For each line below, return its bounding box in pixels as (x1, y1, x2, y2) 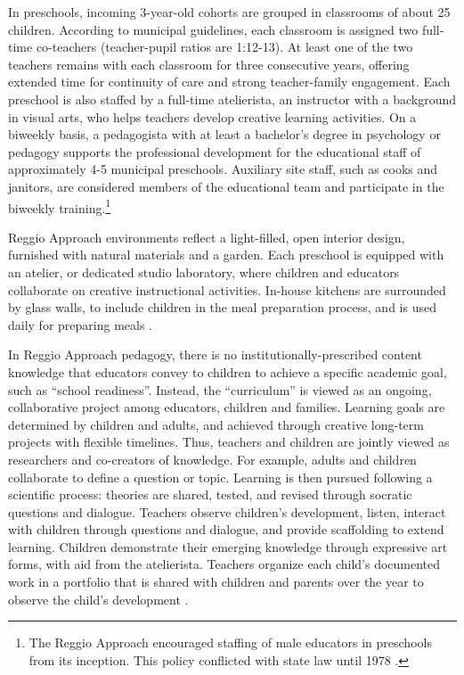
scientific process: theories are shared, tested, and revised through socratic (8, 485, 412, 504)
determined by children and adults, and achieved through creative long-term (8, 415, 424, 433)
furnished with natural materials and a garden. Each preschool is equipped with (8, 245, 444, 264)
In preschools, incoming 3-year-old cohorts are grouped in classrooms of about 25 (8, 3, 451, 21)
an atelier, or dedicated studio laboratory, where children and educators (8, 262, 400, 281)
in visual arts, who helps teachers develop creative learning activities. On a (8, 107, 417, 126)
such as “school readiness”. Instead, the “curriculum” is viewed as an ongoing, (8, 380, 432, 399)
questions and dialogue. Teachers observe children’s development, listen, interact (8, 502, 446, 521)
